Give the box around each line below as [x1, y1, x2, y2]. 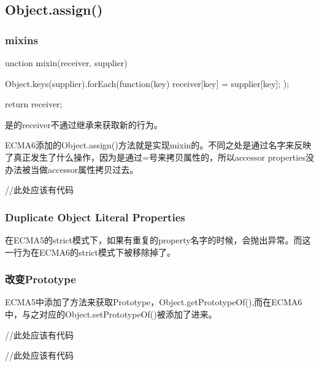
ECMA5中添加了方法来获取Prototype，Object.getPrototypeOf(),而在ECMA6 [5, 295, 302, 308]
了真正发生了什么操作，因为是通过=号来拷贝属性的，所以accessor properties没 [5, 150, 314, 163]
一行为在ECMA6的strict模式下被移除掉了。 [5, 245, 175, 258]
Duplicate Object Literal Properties [5, 209, 185, 224]
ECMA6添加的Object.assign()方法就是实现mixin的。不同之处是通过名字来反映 [5, 139, 312, 151]
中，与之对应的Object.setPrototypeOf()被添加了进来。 [5, 307, 217, 320]
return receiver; [5, 97, 63, 110]
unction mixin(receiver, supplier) [5, 56, 128, 69]
